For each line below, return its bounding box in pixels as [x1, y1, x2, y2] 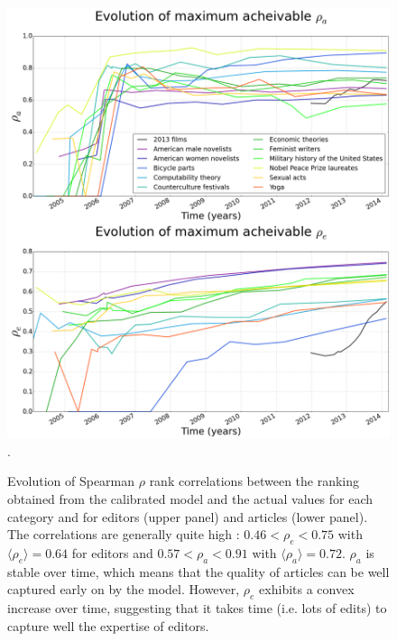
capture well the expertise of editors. [7, 616, 209, 635]
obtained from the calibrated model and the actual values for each [7, 489, 374, 508]
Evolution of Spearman [7, 472, 135, 490]
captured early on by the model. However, [7, 580, 240, 599]
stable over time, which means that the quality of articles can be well [7, 562, 390, 581]
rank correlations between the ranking [149, 472, 360, 490]
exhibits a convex [259, 580, 355, 599]
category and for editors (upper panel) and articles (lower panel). [7, 507, 368, 526]
